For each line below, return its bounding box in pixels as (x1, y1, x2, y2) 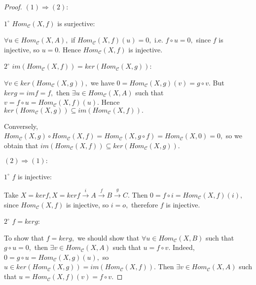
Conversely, (4, 121, 38, 131)
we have (90, 77, 114, 87)
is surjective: (57, 18, 95, 28)
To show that (4, 232, 44, 243)
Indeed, (172, 242, 195, 252)
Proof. (4, 1, 22, 11)
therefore (131, 199, 158, 209)
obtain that (4, 140, 38, 150)
